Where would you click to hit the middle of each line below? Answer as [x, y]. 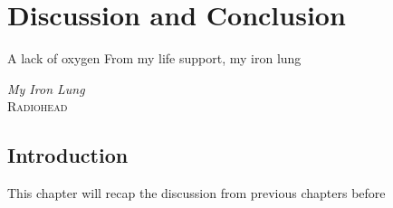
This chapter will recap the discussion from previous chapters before [196, 193]
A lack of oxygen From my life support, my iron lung [154, 58]
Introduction [68, 155]
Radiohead [38, 106]
